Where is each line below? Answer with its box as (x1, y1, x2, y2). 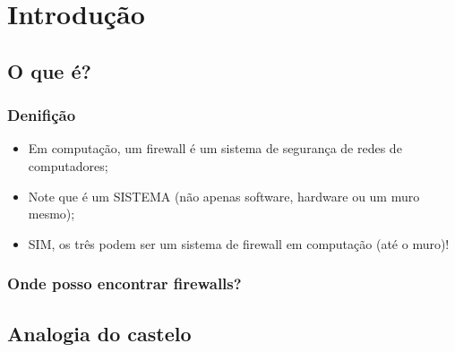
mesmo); (28, 204, 75, 223)
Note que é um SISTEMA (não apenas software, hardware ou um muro (28, 186, 420, 205)
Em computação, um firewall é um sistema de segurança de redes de (28, 139, 402, 158)
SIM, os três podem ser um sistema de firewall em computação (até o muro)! (28, 234, 450, 253)
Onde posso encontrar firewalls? (7, 272, 242, 295)
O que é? (7, 56, 91, 84)
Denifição (7, 104, 76, 126)
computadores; (28, 156, 108, 175)
